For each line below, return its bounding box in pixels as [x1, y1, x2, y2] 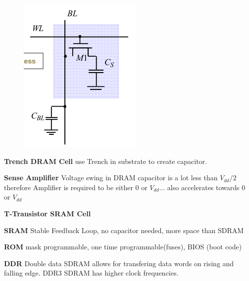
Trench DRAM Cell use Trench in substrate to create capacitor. [4, 156, 207, 166]
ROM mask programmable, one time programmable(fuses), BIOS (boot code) [4, 241, 242, 252]
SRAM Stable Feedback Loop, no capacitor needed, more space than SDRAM [4, 225, 244, 235]
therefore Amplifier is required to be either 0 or [4, 182, 148, 192]
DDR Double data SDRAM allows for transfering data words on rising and [4, 258, 234, 268]
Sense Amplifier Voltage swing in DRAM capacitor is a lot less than [4, 172, 218, 183]
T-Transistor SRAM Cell [4, 208, 91, 218]
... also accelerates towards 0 [159, 182, 246, 192]
